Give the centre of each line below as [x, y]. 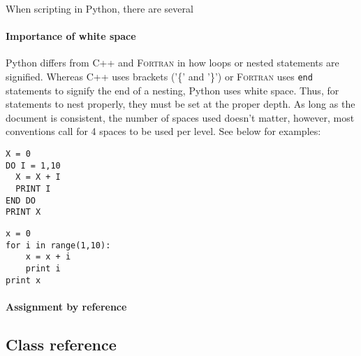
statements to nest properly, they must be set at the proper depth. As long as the [180, 104]
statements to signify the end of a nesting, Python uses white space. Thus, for [172, 90]
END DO [21, 200]
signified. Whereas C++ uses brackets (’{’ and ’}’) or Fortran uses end [159, 76]
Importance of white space [71, 36]
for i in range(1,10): [58, 245]
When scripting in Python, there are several [100, 8]
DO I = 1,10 [33, 165]
